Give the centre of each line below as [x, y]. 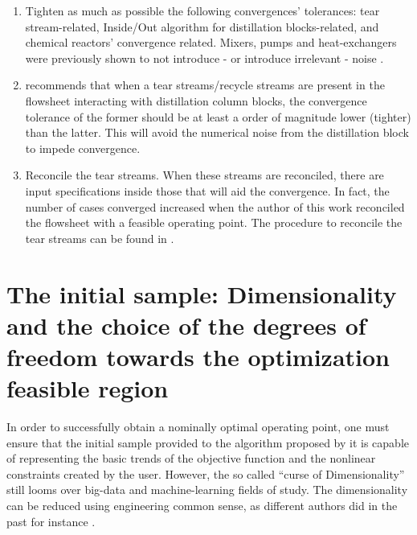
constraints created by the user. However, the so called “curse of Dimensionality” [206, 473]
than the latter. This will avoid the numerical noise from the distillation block [217, 132]
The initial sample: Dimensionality [202, 293]
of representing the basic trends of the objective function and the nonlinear [191, 458]
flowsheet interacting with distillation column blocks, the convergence [196, 100]
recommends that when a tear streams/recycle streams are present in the [205, 85]
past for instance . [51, 521]
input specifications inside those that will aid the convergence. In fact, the [207, 190]
